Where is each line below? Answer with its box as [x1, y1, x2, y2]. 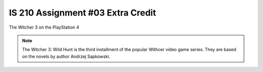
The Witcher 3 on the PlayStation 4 [9, 24, 79, 30]
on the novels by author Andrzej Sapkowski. [22, 54, 111, 59]
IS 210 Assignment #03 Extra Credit [9, 7, 156, 18]
